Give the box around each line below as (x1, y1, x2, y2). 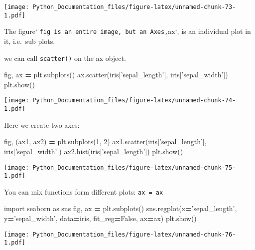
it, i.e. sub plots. (4, 35, 55, 46)
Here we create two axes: (4, 119, 80, 130)
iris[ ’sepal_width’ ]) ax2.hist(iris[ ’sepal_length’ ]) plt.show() (4, 146, 183, 156)
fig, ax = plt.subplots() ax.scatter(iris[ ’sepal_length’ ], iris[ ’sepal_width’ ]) (4, 69, 228, 80)
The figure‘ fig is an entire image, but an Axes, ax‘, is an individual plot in (4, 26, 251, 36)
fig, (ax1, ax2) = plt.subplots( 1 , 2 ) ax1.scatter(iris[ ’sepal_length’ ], (4, 136, 207, 147)
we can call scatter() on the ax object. (4, 52, 126, 63)
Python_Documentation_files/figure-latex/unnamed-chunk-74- (32, 97, 236, 104)
